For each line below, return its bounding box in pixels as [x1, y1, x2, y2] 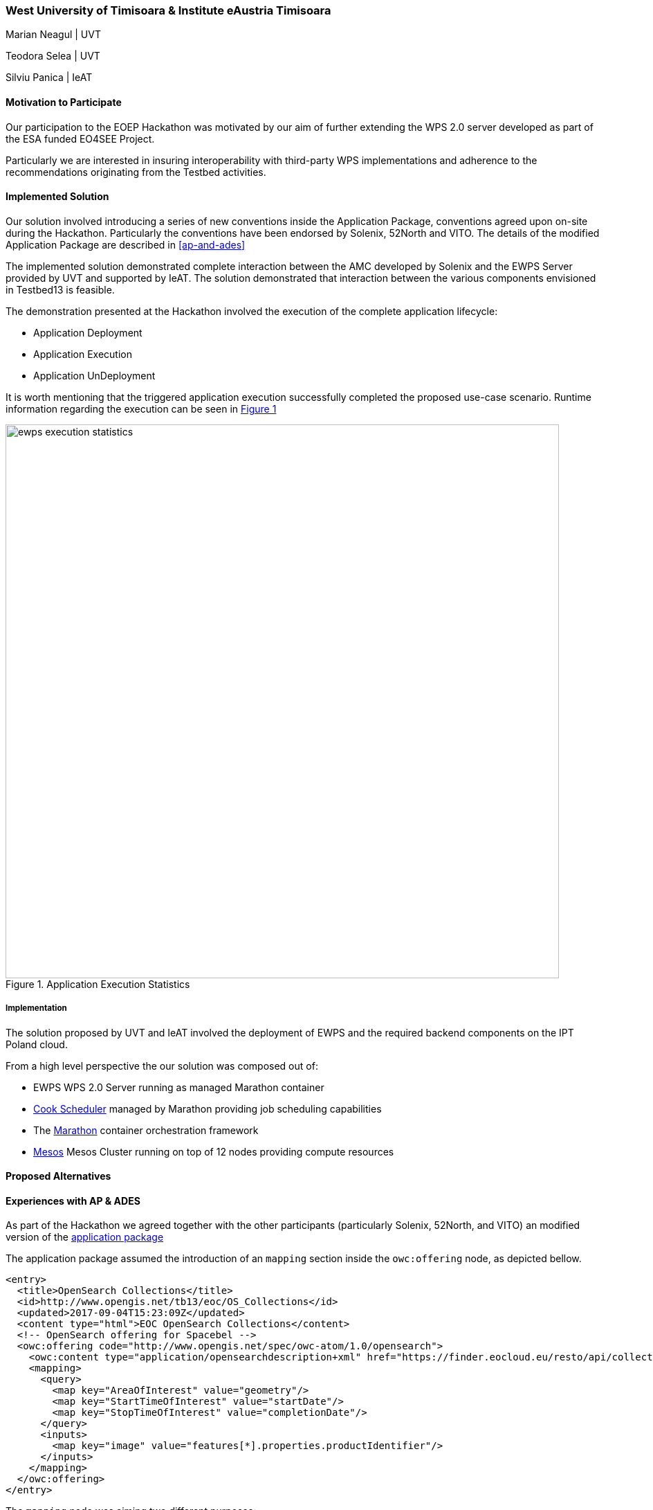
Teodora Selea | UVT [6, 50, 100, 62]
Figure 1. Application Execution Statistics [6, 978, 190, 990]
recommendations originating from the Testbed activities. [6, 165, 266, 178]
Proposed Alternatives [6, 1170, 111, 1183]
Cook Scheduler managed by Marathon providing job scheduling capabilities [33, 1102, 382, 1115]
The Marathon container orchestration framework [33, 1124, 259, 1136]
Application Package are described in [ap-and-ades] [6, 238, 246, 251]
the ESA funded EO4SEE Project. [6, 132, 155, 145]
